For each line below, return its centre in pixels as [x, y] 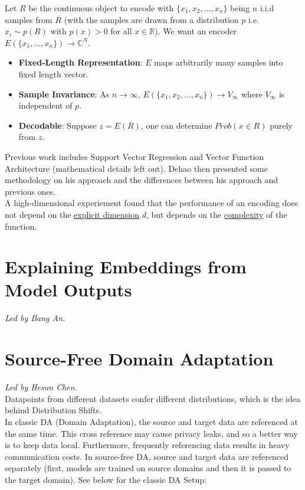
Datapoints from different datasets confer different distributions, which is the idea [152, 398]
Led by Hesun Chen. [41, 387]
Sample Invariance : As [64, 94]
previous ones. [30, 191]
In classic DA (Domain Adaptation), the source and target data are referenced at [152, 421]
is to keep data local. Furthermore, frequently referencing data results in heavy [147, 445]
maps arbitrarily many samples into [219, 62]
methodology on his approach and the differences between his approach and [142, 180]
